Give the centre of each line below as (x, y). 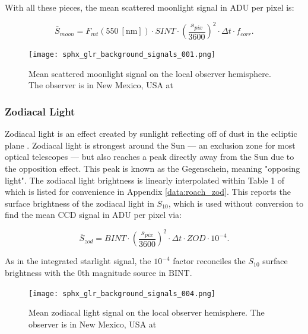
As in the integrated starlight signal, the (78, 261)
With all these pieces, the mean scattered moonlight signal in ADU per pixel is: (150, 7)
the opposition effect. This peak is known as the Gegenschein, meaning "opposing (153, 168)
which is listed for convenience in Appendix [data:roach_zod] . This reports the (148, 192)
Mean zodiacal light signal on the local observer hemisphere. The (147, 312)
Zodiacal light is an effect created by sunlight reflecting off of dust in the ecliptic (151, 134)
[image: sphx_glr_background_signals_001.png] (122, 55)
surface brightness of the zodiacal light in (80, 203)
